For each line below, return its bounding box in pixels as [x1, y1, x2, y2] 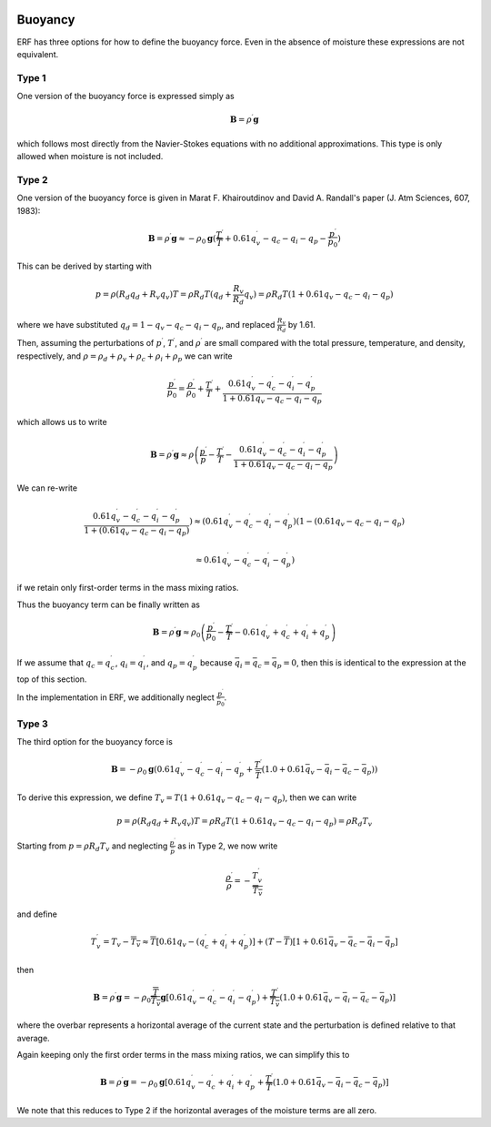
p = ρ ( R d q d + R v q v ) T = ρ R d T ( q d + [95, 289, 232, 302]
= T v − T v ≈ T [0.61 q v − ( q [103, 937, 205, 949]
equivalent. [16, 48, 59, 59]
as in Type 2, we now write [177, 840, 278, 851]
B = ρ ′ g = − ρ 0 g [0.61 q [100, 1075, 192, 1090]
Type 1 [16, 71, 46, 84]
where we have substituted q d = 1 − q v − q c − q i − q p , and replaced [16, 319, 276, 332]
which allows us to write [16, 417, 108, 428]
